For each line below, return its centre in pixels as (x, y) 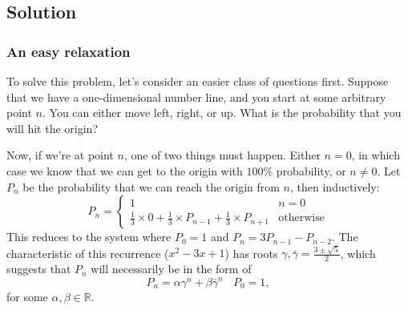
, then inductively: (335, 186)
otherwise (301, 218)
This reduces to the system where (89, 237)
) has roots (251, 253)
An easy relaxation (69, 51)
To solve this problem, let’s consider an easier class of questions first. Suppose (198, 81)
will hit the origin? (53, 128)
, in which (376, 155)
